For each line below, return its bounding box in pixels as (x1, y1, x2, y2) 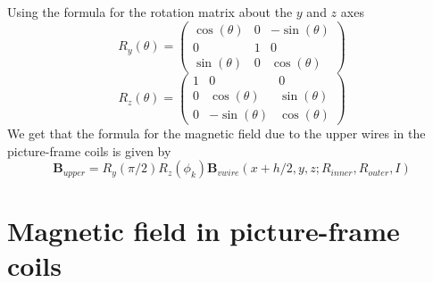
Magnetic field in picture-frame (7, 212, 400, 249)
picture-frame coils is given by (7, 141, 171, 160)
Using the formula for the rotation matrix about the (7, 3, 293, 21)
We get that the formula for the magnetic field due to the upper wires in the (7, 123, 426, 142)
